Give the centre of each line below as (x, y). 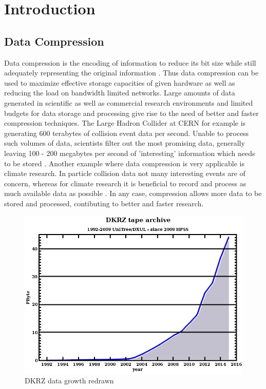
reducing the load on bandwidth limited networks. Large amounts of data (120, 93)
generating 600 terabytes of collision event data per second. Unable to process (127, 133)
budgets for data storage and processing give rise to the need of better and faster (131, 113)
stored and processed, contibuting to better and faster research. (104, 203)
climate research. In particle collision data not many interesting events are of (125, 173)
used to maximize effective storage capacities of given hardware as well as (120, 82)
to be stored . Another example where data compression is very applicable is (124, 163)
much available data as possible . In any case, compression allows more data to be (133, 193)
